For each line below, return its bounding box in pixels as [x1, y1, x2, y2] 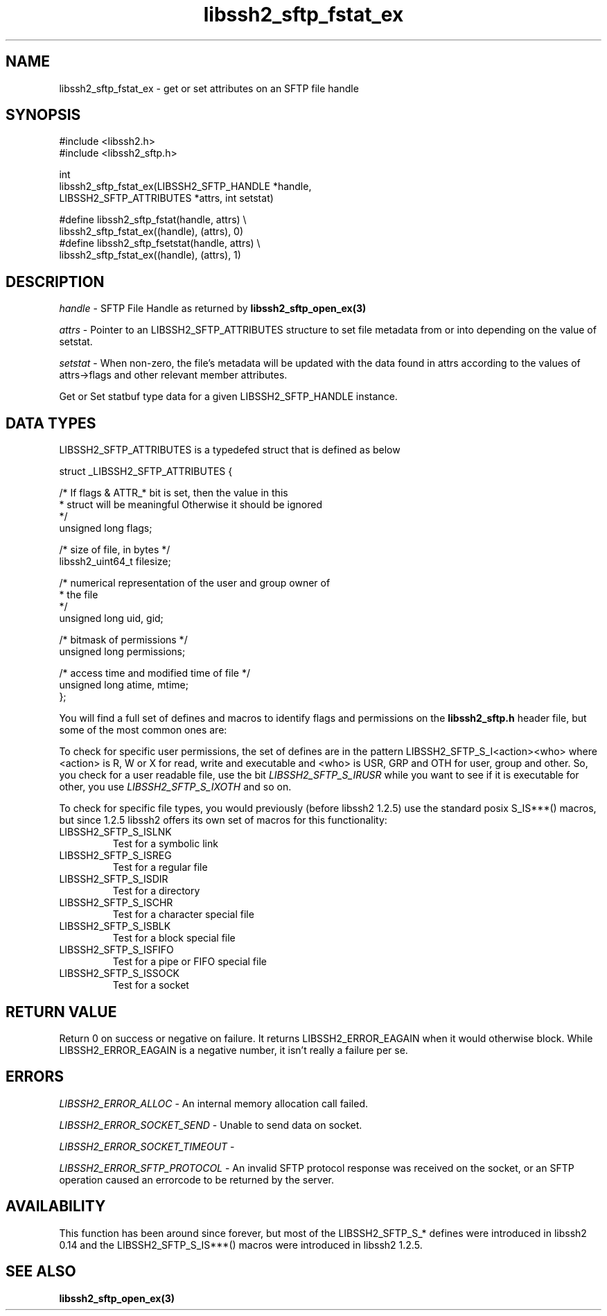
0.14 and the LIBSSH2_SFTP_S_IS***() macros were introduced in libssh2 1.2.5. [59, 1238, 423, 1251]
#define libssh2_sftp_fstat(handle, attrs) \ [59, 214, 247, 226]
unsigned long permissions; [59, 646, 186, 658]
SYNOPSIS [6, 106, 81, 124]
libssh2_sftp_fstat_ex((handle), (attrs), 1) [59, 249, 241, 261]
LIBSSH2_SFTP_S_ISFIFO [59, 944, 174, 956]
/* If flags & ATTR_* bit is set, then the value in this [59, 487, 288, 499]
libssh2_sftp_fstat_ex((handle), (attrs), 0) [59, 225, 244, 238]
